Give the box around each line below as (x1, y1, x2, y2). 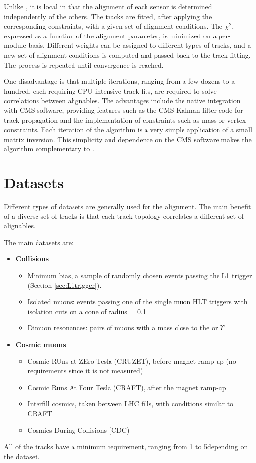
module (4, 40, 26, 50)
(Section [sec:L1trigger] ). (27, 280, 102, 290)
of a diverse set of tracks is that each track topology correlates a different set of (4, 211, 244, 221)
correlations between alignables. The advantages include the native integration (4, 95, 241, 106)
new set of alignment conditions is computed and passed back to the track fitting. (4, 49, 251, 60)
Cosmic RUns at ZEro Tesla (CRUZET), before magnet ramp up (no (27, 356, 236, 366)
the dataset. (4, 451, 40, 461)
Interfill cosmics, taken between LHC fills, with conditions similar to (27, 398, 234, 409)
